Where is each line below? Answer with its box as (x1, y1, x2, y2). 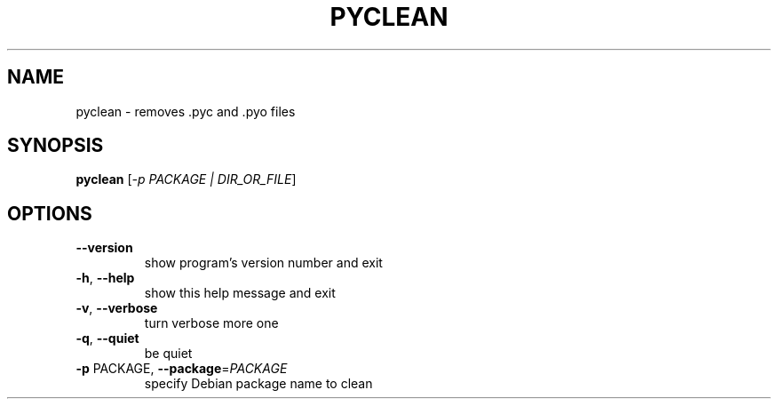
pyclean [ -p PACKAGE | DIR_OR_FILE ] (75, 171, 297, 187)
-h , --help (75, 270, 135, 286)
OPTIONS (7, 202, 92, 225)
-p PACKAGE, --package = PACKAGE (75, 361, 288, 377)
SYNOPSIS (7, 134, 104, 157)
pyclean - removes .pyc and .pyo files (75, 103, 296, 119)
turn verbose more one (144, 315, 279, 331)
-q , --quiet (75, 330, 139, 346)
